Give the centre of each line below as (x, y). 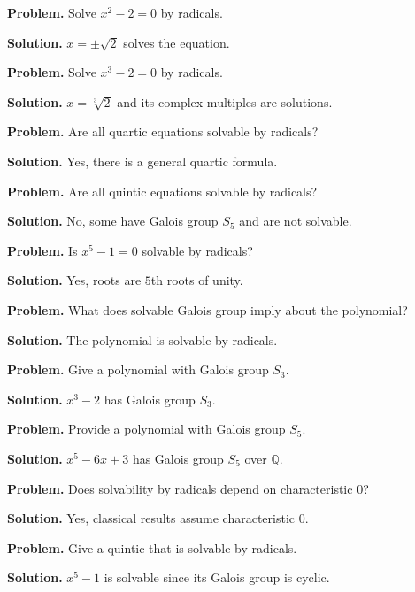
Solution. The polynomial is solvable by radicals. (142, 339)
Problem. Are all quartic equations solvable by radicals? (163, 131)
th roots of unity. (197, 280)
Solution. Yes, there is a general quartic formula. (142, 161)
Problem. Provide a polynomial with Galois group (146, 429)
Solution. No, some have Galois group (113, 221)
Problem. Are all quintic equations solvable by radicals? (162, 191)
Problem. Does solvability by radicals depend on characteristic (180, 488)
